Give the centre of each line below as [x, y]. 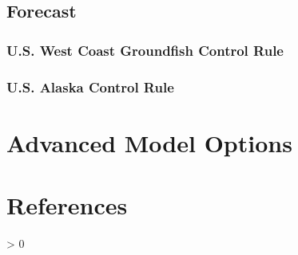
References [67, 205]
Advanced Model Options [149, 142]
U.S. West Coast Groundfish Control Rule [145, 50]
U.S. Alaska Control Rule [90, 86]
